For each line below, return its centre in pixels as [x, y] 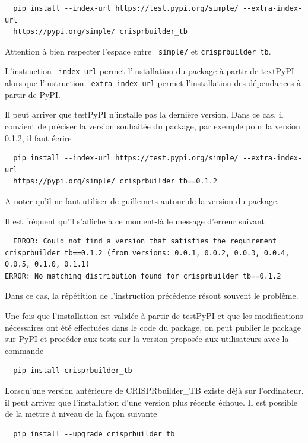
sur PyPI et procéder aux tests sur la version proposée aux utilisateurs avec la [147, 339]
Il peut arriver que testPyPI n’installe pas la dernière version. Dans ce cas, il [144, 114]
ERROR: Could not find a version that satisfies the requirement [145, 241]
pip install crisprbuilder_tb [73, 371]
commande [24, 350]
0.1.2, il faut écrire [38, 137]
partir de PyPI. [33, 94]
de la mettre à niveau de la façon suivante [81, 414]
